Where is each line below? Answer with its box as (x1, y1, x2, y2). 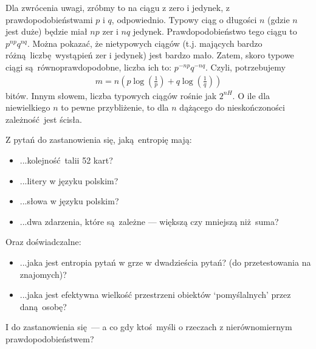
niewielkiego (5, 101, 50, 114)
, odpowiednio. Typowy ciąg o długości (111, 13, 257, 26)
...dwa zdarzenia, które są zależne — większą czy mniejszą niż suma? (19, 215, 279, 227)
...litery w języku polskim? (19, 174, 118, 187)
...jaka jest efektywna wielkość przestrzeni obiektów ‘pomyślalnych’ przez (19, 288, 291, 301)
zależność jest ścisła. (5, 112, 82, 125)
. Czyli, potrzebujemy (205, 60, 286, 73)
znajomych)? (19, 268, 67, 280)
